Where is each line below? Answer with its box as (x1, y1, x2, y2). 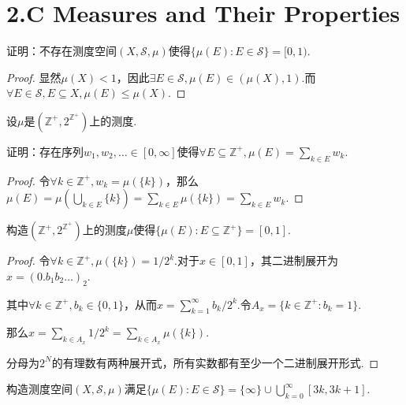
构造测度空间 (6, 381, 73, 397)
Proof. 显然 (6, 69, 61, 85)
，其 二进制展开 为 (249, 252, 338, 269)
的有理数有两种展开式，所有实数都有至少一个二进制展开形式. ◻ (51, 354, 379, 370)
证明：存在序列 (6, 143, 84, 159)
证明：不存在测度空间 (6, 43, 117, 59)
